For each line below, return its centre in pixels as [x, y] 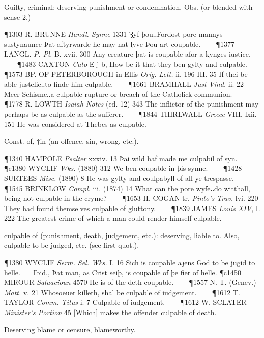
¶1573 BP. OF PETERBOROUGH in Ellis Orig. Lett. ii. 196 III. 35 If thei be [126, 74]
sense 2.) [18, 17]
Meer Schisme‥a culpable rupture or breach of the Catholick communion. [118, 94]
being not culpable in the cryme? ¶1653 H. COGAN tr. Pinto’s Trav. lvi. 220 [131, 198]
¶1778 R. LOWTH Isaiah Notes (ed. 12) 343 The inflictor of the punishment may [131, 104]
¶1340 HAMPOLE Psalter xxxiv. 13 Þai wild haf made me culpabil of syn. [121, 158]
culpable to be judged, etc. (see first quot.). [72, 245]
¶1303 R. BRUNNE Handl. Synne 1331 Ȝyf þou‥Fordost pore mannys [113, 34]
